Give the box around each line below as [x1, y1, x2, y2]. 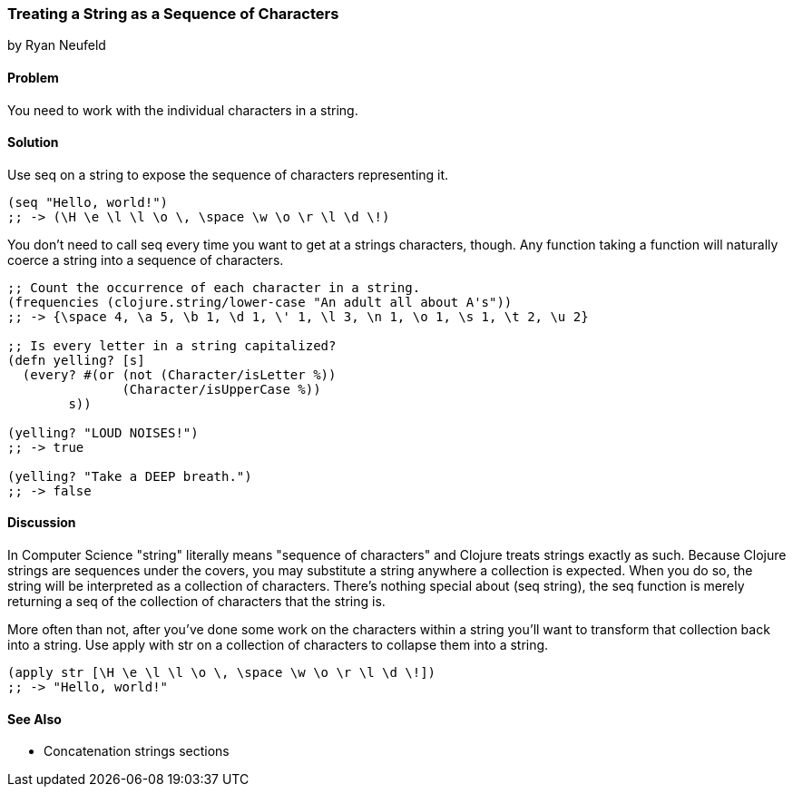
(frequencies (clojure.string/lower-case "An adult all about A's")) [7, 294, 513, 309]
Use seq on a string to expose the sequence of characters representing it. [7, 166, 449, 182]
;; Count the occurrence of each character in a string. [7, 279, 421, 295]
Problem [7, 69, 59, 85]
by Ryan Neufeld [7, 37, 106, 54]
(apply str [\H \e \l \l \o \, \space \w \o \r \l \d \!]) [7, 665, 436, 681]
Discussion [7, 515, 76, 531]
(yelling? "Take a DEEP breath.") [7, 468, 252, 484]
